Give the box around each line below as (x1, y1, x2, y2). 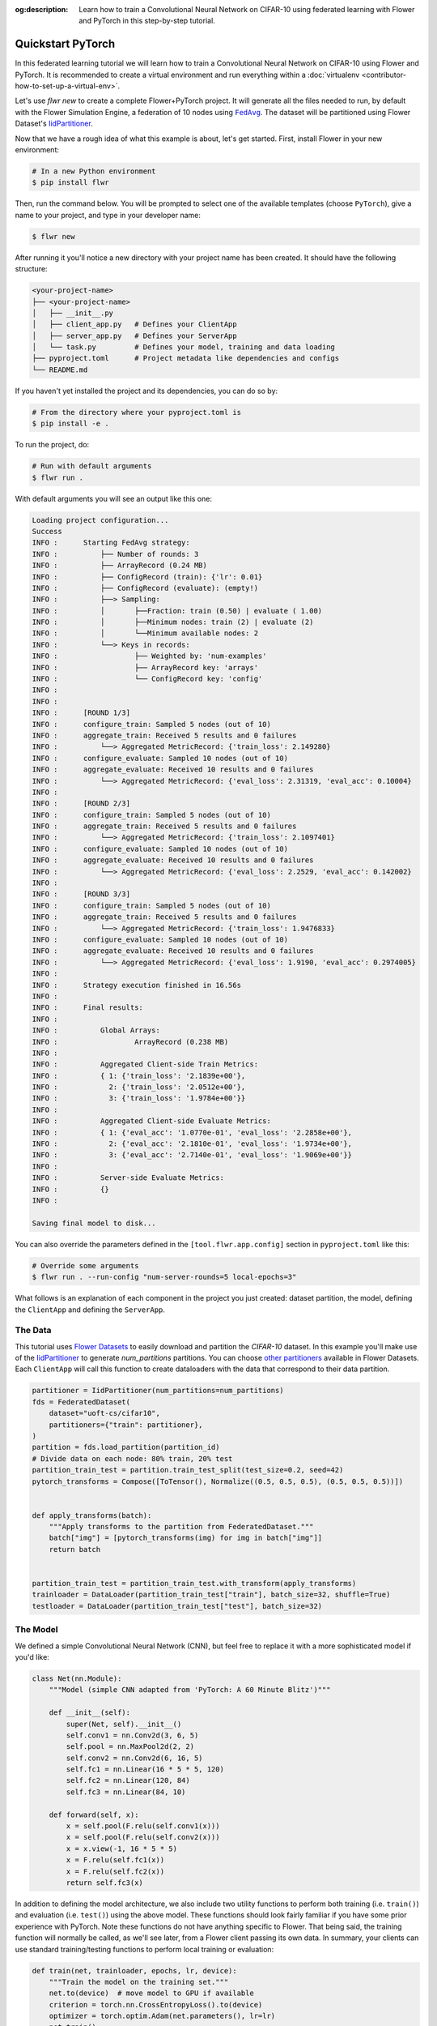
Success (32, 527, 62, 536)
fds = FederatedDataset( (32, 1397, 131, 1406)
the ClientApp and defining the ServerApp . (15, 1305, 166, 1314)
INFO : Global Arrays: (32, 1026, 161, 1035)
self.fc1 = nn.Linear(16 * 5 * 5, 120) (66, 1765, 224, 1774)
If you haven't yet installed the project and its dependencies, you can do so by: (15, 386, 278, 395)
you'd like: (15, 1652, 50, 1661)
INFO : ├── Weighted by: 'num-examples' (32, 652, 267, 660)
